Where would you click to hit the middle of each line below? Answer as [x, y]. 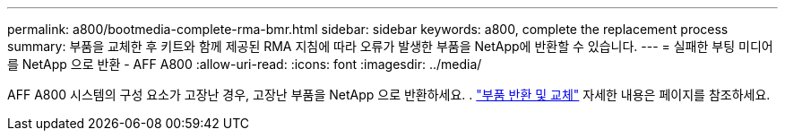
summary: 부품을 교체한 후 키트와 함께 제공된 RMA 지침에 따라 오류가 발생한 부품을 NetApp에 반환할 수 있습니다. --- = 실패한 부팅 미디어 [390, 46]
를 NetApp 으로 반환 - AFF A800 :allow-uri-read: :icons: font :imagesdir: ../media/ [245, 64]
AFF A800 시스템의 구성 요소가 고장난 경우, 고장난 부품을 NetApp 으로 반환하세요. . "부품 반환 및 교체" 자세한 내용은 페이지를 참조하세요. [389, 95]
